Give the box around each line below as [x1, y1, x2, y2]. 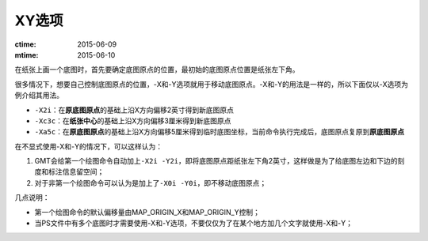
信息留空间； [62, 167, 105, 177]
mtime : [14, 50, 39, 59]
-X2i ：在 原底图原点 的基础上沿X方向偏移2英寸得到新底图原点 [34, 105, 234, 115]
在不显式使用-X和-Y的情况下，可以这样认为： [14, 141, 162, 151]
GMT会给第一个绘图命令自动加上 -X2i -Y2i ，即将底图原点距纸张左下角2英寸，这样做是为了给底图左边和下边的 [34, 156, 398, 166]
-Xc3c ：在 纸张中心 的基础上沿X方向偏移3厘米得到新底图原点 [34, 115, 231, 126]
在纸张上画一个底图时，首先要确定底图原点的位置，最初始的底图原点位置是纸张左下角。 [14, 65, 300, 74]
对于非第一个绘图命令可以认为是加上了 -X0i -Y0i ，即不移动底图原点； [34, 178, 267, 187]
